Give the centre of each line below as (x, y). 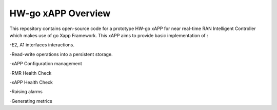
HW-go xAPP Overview (60, 13)
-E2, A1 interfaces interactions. (42, 45)
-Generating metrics (31, 101)
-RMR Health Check (31, 73)
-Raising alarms (26, 92)
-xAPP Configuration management (46, 64)
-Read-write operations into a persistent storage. (61, 54)
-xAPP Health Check (31, 82)
